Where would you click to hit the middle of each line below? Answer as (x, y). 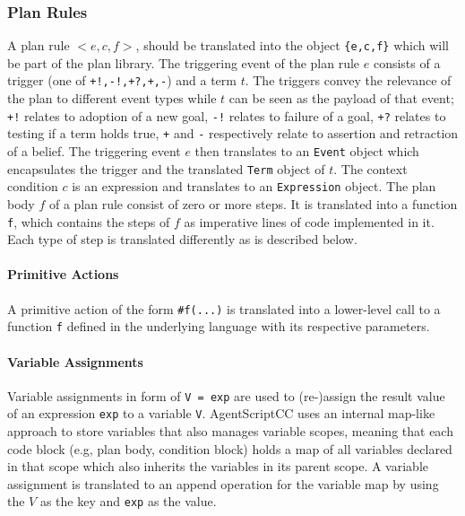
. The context (370, 168)
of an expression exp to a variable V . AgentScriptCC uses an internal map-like (221, 413)
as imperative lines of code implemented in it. (309, 221)
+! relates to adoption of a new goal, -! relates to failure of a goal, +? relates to (227, 115)
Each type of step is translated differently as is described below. (182, 239)
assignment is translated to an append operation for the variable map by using (223, 483)
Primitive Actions (63, 274)
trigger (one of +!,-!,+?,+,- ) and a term (122, 80)
